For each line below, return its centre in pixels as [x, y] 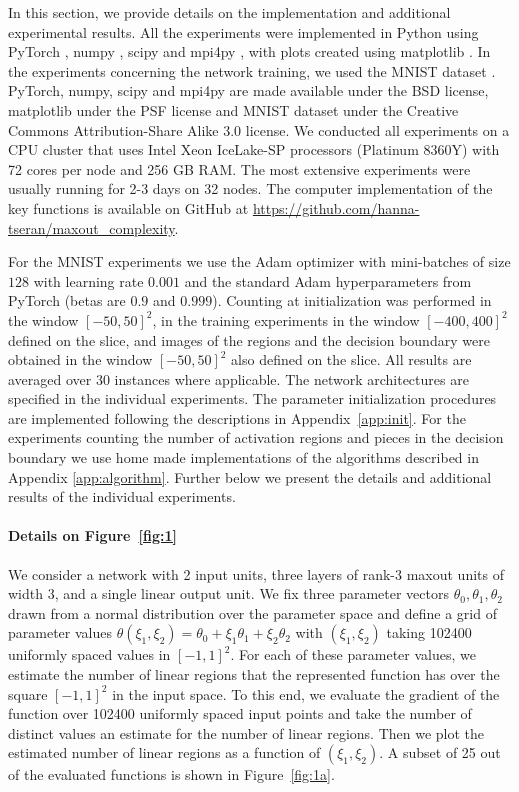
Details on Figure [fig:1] [92, 535]
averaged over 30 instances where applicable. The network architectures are [238, 378]
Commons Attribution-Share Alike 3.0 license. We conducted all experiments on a [259, 129]
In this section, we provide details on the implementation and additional [229, 12]
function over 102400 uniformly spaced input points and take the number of [240, 713]
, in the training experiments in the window [286, 319]
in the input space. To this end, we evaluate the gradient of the [306, 693]
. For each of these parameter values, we [353, 654]
